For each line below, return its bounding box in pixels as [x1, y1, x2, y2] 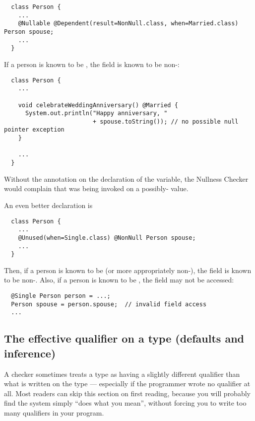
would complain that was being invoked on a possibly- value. [4, 183, 189, 194]
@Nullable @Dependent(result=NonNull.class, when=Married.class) [18, 20, 239, 27]
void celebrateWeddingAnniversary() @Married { [18, 101, 178, 109]
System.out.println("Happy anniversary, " [25, 110, 168, 117]
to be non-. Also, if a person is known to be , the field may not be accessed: [4, 275, 234, 285]
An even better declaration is [4, 200, 93, 210]
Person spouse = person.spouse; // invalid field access [11, 300, 207, 308]
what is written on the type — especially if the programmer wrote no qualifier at [4, 378, 251, 389]
